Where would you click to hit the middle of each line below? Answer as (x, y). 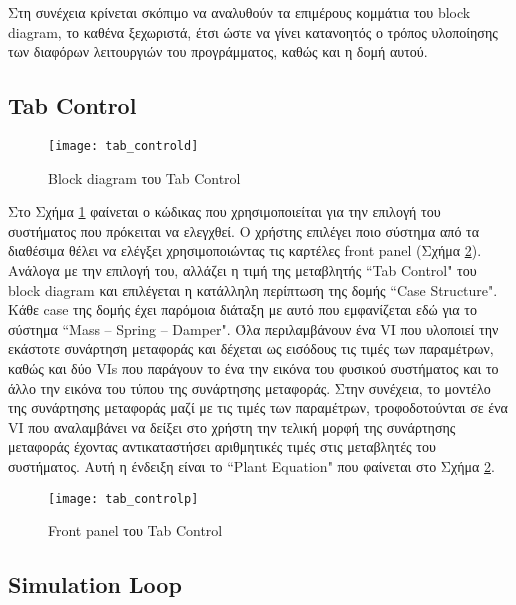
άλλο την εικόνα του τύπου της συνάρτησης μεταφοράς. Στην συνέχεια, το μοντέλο (249, 387)
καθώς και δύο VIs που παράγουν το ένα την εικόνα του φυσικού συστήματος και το (253, 367)
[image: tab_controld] (123, 145)
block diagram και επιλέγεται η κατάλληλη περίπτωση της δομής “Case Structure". (253, 289)
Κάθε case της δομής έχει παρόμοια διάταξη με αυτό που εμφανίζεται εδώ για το (242, 309)
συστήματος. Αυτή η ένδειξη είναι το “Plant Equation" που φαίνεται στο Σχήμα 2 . (251, 465)
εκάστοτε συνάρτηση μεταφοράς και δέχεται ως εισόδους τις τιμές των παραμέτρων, (251, 348)
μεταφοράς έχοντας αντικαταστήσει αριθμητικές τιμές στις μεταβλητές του (222, 446)
